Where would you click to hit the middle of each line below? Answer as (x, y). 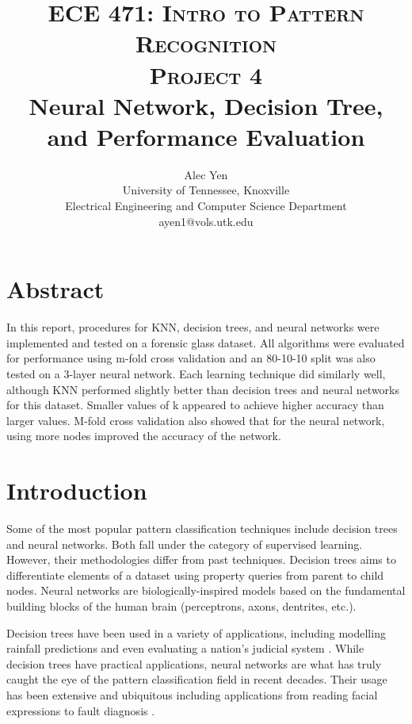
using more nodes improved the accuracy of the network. (144, 436)
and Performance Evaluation (206, 136)
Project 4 (206, 74)
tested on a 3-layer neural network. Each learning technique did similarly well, (196, 373)
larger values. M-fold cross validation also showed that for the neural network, (196, 420)
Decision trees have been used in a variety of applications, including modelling (196, 632)
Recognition (206, 43)
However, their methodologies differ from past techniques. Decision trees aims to (201, 559)
